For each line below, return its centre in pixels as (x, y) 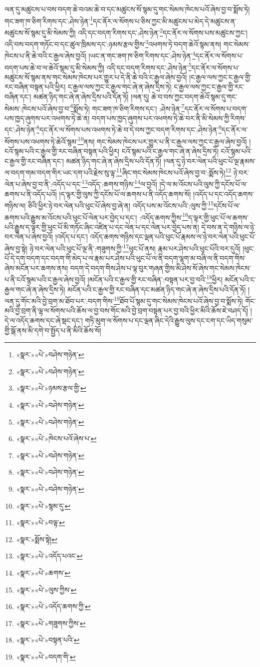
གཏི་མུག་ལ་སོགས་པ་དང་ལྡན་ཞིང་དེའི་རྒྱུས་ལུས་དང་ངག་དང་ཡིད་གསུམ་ (169, 321)
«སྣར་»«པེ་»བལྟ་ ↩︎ (40, 522)
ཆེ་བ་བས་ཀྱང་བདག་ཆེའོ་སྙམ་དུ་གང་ (194, 97)
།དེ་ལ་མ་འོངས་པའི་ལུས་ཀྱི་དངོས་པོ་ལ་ (203, 184)
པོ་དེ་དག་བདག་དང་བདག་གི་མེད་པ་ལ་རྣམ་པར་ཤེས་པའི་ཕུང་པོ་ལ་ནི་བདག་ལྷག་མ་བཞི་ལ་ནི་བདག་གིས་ (125, 258)
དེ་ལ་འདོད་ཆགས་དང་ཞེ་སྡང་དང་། (44, 321)
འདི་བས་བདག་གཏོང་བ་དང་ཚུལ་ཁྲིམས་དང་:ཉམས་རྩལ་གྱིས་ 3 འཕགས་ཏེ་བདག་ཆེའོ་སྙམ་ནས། (113, 43)
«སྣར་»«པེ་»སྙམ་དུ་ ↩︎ (43, 505)
